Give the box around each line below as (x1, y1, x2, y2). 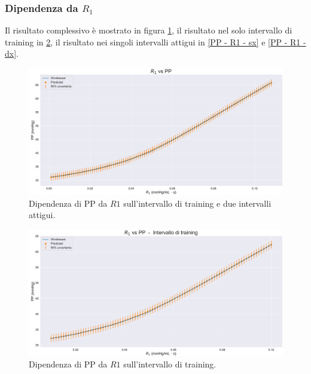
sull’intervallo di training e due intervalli (123, 197, 272, 209)
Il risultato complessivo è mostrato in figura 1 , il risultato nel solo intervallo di (5, 24, 292, 36)
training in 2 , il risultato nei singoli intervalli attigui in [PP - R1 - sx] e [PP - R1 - (5, 35, 306, 48)
